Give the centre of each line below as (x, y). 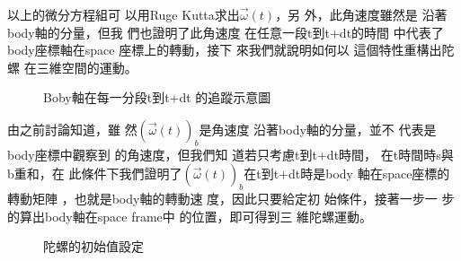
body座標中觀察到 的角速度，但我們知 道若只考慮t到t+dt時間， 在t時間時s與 (230, 154)
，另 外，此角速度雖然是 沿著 (361, 14)
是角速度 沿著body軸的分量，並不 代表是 (318, 129)
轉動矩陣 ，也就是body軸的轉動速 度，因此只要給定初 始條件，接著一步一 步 (231, 199)
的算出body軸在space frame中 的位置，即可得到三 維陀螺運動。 (190, 216)
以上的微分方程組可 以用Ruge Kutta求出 (124, 14)
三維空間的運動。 (87, 67)
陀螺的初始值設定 (93, 246)
